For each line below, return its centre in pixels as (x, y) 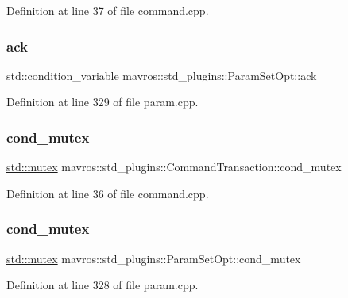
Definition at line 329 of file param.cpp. (102, 102)
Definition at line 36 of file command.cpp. (108, 193)
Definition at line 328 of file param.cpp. (102, 285)
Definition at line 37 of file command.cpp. (108, 10)
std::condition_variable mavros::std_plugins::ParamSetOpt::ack (162, 75)
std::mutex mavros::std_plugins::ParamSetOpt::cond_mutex (154, 258)
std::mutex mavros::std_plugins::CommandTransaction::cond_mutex (174, 167)
